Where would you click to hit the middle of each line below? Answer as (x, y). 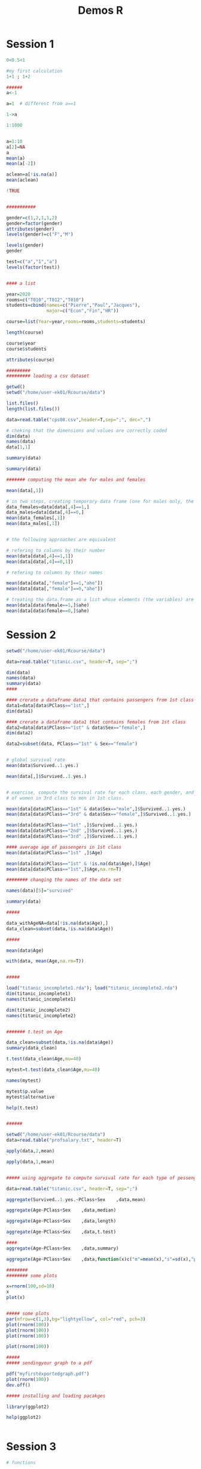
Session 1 (30, 44)
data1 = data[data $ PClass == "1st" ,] (48, 705)
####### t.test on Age (34, 1031)
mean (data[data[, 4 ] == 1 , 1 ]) (40, 556)
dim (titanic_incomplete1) (38, 994)
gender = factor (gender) (34, 223)
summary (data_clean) (32, 1048)
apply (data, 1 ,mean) (31, 1162)
